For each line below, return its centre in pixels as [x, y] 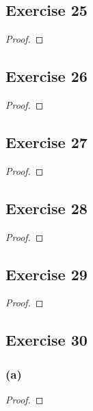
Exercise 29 [46, 274]
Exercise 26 [46, 76]
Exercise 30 [46, 340]
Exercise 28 [46, 208]
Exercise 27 [46, 141]
